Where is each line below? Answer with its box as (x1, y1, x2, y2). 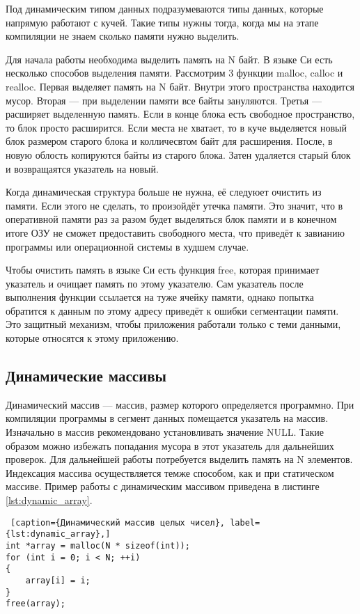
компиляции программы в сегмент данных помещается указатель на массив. (6, 411, 329, 425)
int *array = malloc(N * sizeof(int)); (6, 540, 190, 551)
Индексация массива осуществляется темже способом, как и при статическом (6, 465, 334, 480)
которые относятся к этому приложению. (6, 331, 179, 345)
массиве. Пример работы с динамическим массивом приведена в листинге (6, 479, 320, 494)
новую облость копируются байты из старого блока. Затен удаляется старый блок (6, 147, 351, 162)
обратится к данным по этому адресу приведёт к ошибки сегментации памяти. (6, 303, 339, 317)
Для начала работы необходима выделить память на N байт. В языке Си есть (6, 52, 333, 66)
